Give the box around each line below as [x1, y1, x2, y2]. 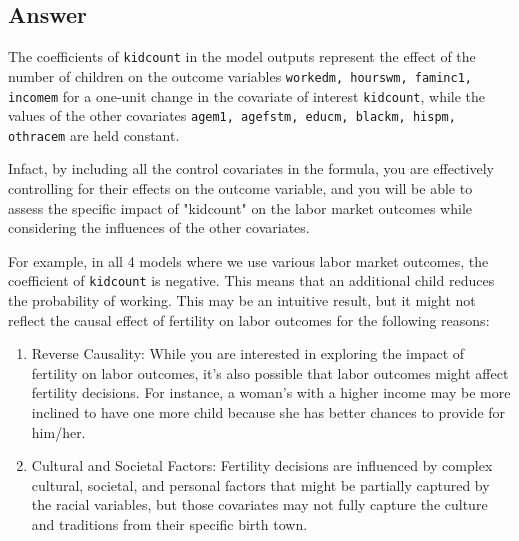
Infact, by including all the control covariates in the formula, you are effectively [8, 158, 494, 179]
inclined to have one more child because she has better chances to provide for [31, 402, 506, 423]
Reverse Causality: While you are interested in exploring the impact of [31, 343, 465, 364]
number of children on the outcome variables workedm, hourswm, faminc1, [8, 65, 472, 86]
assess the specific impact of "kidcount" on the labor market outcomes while [8, 197, 473, 218]
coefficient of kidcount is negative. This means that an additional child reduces [8, 270, 495, 291]
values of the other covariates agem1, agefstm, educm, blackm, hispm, [8, 105, 456, 126]
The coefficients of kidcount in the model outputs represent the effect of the [8, 46, 476, 67]
